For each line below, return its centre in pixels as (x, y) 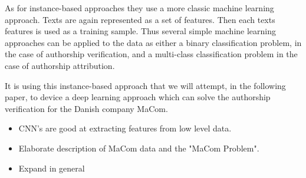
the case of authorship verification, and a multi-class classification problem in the (151, 54)
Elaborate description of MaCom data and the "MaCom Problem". (139, 148)
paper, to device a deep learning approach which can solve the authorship (138, 97)
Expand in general (52, 168)
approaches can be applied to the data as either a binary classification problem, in (153, 42)
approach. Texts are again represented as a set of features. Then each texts (140, 19)
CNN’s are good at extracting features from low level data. (125, 128)
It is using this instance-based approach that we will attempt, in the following (145, 85)
